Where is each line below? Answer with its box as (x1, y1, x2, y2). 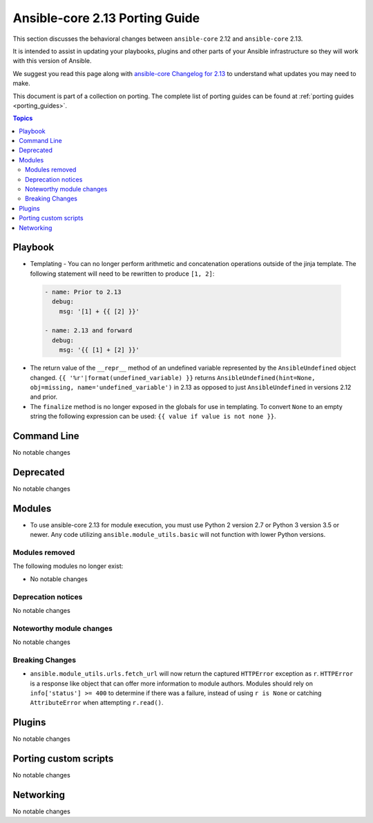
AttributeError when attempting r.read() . (30, 699, 164, 707)
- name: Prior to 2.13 (44, 287, 122, 296)
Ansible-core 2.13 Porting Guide (12, 10, 200, 26)
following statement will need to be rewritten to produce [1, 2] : (30, 269, 215, 278)
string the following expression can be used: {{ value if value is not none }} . (30, 412, 276, 421)
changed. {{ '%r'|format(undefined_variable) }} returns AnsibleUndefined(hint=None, (30, 373, 316, 381)
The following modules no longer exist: (12, 562, 124, 570)
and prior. (30, 392, 58, 401)
